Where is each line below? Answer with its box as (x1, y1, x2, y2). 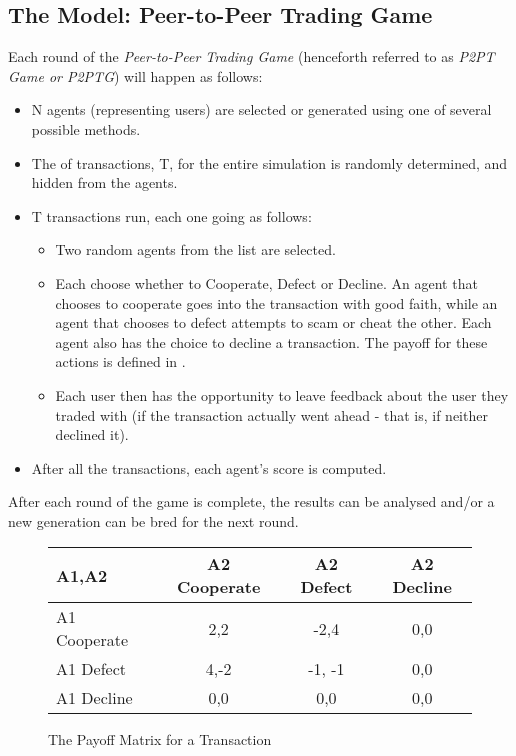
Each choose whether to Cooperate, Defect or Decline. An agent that (55, 272, 478, 293)
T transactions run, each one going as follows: (31, 205, 312, 226)
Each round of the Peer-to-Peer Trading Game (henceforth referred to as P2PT (8, 46, 495, 67)
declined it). (55, 424, 129, 445)
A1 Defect (56, 657, 126, 681)
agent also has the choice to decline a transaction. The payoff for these (55, 331, 488, 352)
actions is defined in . (55, 351, 186, 372)
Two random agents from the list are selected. (55, 239, 336, 260)
